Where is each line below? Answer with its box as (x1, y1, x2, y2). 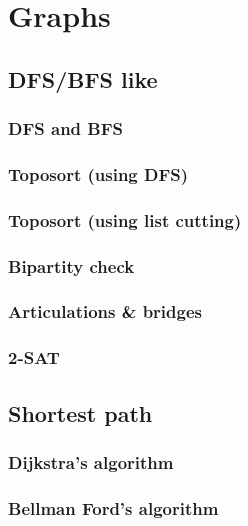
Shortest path (8, 397, 153, 428)
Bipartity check (8, 253, 135, 278)
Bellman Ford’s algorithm (8, 495, 219, 520)
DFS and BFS (8, 116, 123, 141)
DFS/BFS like (8, 63, 158, 94)
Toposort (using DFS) (8, 161, 189, 186)
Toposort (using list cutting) (8, 207, 242, 232)
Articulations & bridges (8, 299, 202, 324)
